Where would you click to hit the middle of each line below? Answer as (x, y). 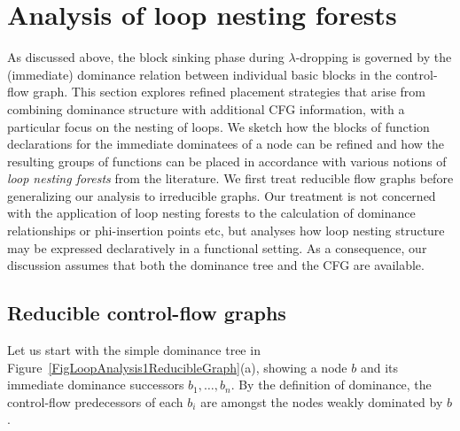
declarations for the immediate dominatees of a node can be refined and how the (226, 144)
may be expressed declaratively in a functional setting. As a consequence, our (217, 247)
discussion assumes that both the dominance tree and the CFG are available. (216, 265)
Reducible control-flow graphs (147, 313)
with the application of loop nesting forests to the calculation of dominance (211, 213)
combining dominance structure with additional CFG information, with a (206, 108)
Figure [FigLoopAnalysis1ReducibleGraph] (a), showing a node (177, 367)
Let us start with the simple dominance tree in (134, 350)
